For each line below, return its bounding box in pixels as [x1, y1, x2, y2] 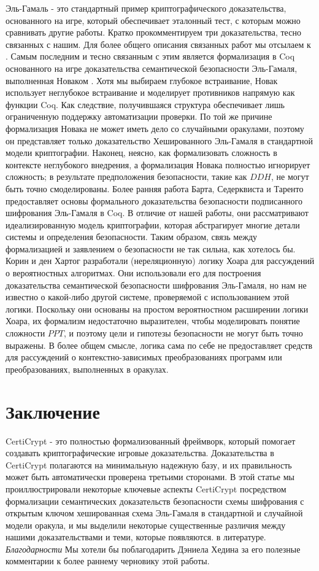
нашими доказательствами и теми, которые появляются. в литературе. [6, 530, 266, 543]
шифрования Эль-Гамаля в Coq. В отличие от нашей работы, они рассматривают [6, 206, 309, 219]
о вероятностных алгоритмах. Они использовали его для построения [6, 266, 261, 279]
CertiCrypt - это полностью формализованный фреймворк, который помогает [6, 434, 296, 447]
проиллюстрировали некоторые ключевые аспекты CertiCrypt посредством [6, 482, 286, 495]
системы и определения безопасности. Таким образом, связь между [6, 230, 258, 243]
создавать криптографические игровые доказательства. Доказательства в [6, 446, 274, 459]
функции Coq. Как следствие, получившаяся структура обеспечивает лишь [6, 98, 285, 111]
